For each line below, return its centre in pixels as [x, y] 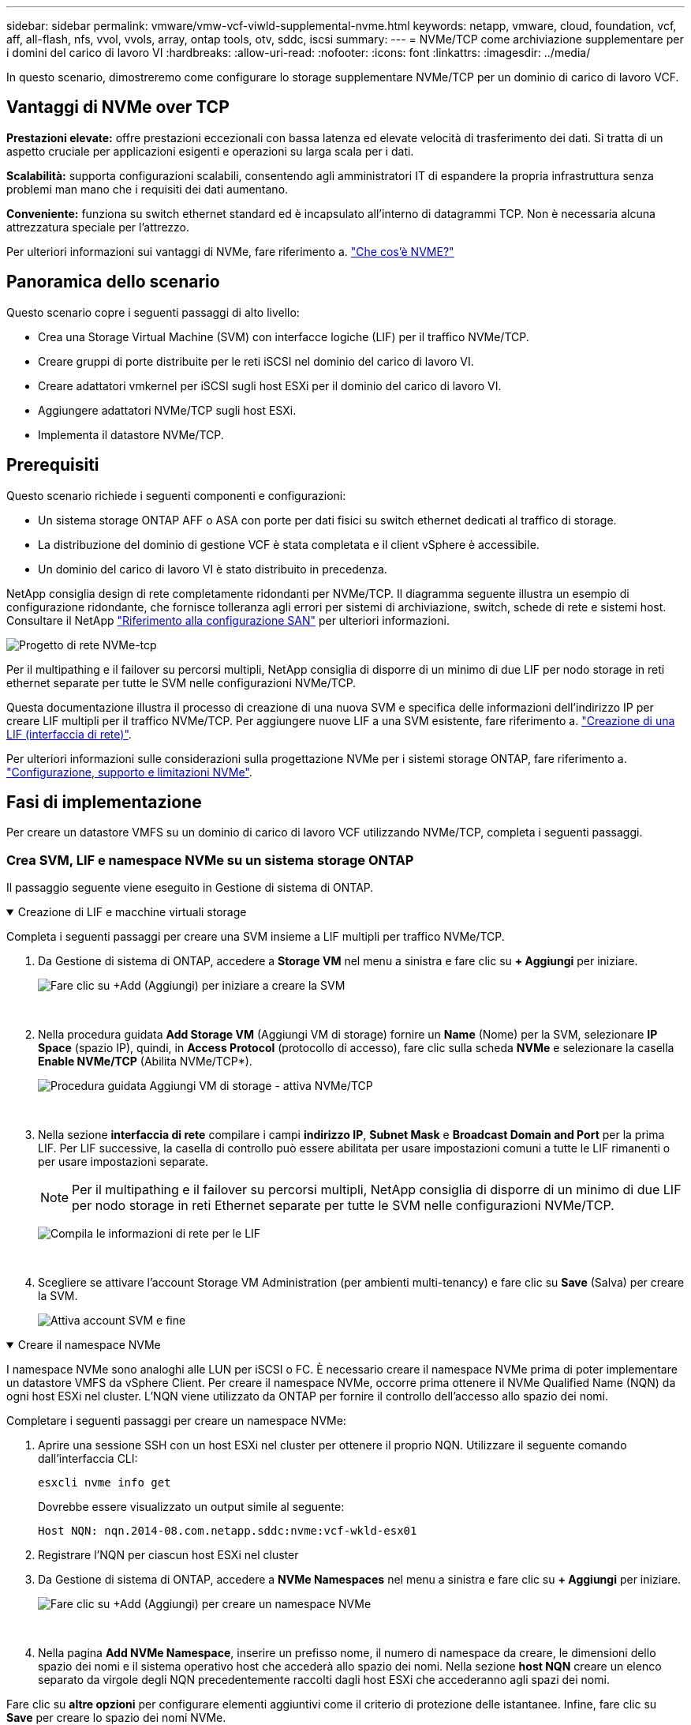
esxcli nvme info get [105, 1483]
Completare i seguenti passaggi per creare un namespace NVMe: [176, 1421]
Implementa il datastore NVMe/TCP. [131, 434]
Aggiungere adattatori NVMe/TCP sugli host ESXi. [167, 410]
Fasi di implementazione [104, 802]
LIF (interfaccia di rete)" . [69, 734]
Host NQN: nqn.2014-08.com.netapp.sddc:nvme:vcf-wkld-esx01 [228, 1531]
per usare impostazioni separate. [123, 1162]
